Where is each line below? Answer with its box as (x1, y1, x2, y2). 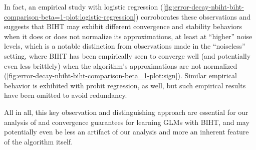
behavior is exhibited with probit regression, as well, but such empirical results (4, 80, 246, 90)
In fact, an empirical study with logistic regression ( (4, 2, 163, 12)
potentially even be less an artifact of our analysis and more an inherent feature (4, 126, 249, 137)
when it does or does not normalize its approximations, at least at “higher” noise (4, 31, 252, 41)
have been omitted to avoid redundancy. (4, 90, 127, 100)
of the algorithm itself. (4, 136, 73, 146)
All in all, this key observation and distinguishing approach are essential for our (4, 106, 248, 117)
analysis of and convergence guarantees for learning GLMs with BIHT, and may (4, 116, 249, 127)
